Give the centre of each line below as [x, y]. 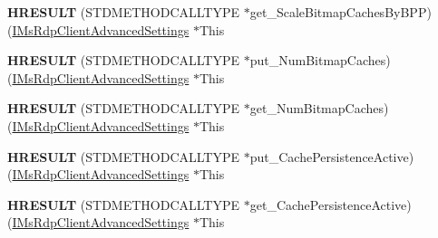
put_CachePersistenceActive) [332, 156]
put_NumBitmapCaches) [320, 60]
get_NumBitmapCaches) [319, 108]
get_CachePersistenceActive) [331, 204]
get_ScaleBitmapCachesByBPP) [341, 12]
